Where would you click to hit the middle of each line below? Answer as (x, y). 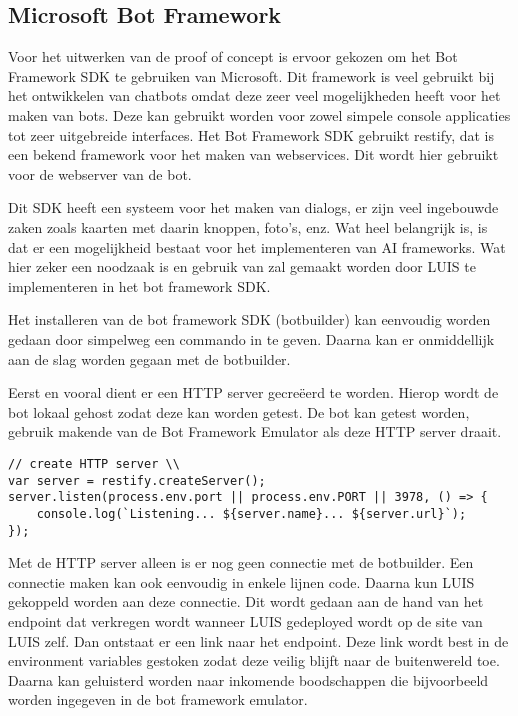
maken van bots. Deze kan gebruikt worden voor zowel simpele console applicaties (259, 114)
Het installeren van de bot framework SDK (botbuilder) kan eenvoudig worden (249, 319)
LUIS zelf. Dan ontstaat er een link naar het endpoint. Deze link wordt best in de (258, 640)
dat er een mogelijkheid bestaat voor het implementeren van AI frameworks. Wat (257, 246)
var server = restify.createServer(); (137, 480)
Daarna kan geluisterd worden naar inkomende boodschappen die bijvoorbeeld (248, 679)
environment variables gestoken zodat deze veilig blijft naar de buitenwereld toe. (254, 660)
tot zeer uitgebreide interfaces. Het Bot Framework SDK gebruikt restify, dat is (251, 134)
